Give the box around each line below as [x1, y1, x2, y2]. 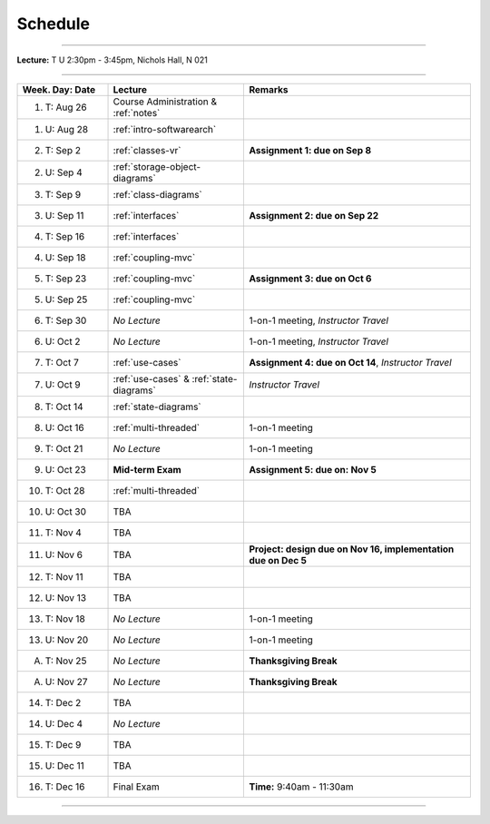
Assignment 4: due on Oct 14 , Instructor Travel [249, 356, 453, 368]
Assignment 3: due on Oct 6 [249, 272, 372, 285]
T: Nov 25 [44, 654, 87, 667]
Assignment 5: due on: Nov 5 [249, 463, 377, 476]
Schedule [16, 14, 91, 34]
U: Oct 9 [44, 378, 81, 390]
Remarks [249, 83, 289, 95]
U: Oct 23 [44, 463, 86, 476]
